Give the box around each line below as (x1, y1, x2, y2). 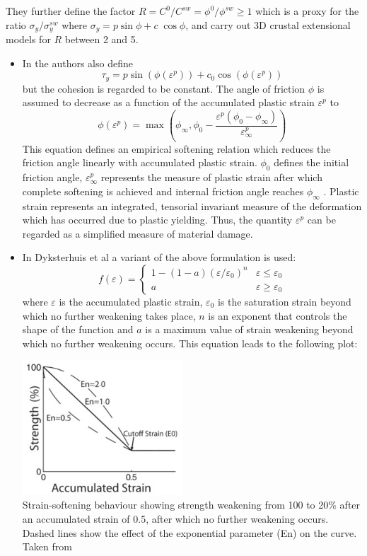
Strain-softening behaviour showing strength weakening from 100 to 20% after (22, 497, 361, 512)
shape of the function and (22, 322, 134, 337)
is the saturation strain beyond (217, 294, 351, 308)
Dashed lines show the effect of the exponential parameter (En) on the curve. (22, 525, 357, 540)
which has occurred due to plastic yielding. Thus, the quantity (22, 212, 293, 227)
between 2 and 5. (64, 32, 139, 47)
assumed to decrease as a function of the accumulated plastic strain (22, 95, 315, 110)
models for (6, 32, 51, 47)
